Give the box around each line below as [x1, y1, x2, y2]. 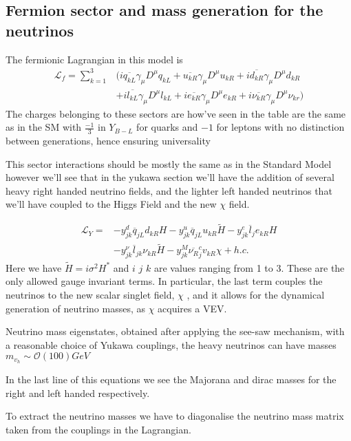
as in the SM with [6, 120, 82, 134]
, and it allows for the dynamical [187, 287, 325, 301]
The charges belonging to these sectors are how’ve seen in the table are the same [6, 106, 346, 120]
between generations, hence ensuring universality [6, 133, 211, 147]
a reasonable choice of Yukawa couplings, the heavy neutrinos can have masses [6, 337, 337, 352]
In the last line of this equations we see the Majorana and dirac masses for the [6, 372, 337, 387]
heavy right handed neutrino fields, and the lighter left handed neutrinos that [6, 183, 332, 197]
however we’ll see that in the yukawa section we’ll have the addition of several [6, 170, 334, 184]
